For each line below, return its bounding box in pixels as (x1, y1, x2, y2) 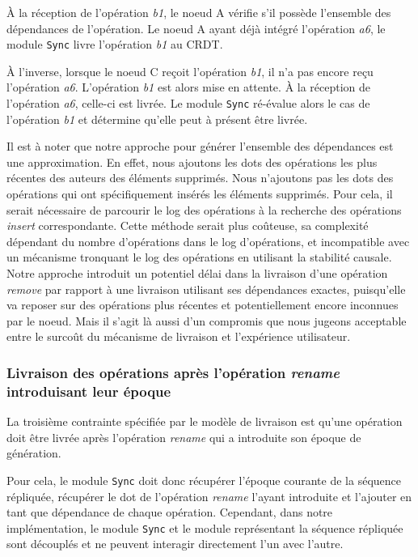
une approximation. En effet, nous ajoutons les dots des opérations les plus (6, 153, 378, 170)
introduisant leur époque (6, 381, 171, 401)
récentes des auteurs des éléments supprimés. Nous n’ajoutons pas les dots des (6, 169, 394, 186)
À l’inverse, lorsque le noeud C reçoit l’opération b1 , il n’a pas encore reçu (6, 62, 374, 79)
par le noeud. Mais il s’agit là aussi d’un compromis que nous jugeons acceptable (6, 312, 407, 329)
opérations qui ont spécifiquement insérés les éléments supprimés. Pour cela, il (6, 185, 393, 202)
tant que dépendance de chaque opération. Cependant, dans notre (6, 504, 333, 521)
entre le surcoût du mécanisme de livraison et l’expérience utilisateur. (6, 328, 351, 345)
